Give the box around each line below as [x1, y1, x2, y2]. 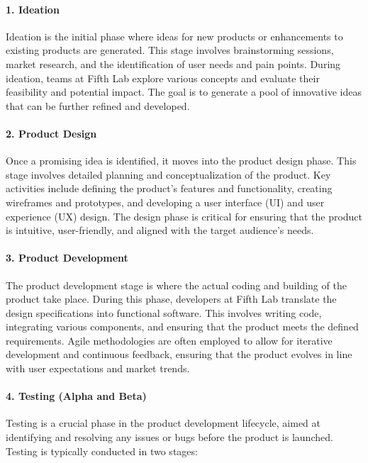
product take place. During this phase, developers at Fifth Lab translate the [6, 291, 337, 306]
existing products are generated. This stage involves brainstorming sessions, [6, 43, 334, 57]
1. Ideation [6, 1, 60, 16]
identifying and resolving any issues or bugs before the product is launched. [6, 430, 333, 445]
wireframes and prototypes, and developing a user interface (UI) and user [6, 194, 325, 209]
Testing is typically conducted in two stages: [6, 443, 198, 458]
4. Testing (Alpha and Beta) [6, 389, 147, 403]
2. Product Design [6, 125, 97, 140]
